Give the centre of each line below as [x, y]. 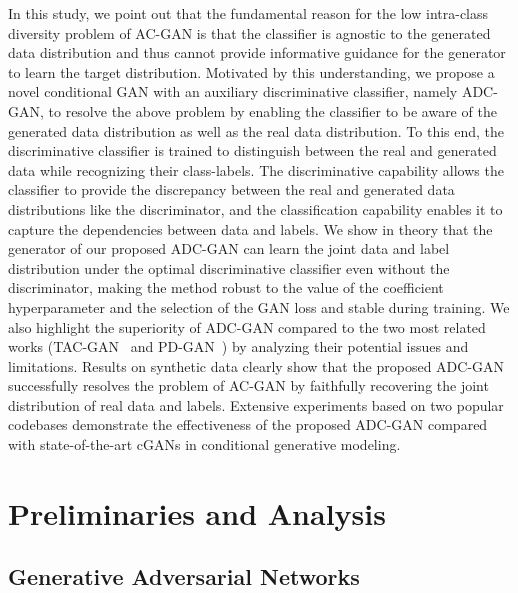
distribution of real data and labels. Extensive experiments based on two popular [256, 404]
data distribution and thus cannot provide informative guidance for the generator [257, 52]
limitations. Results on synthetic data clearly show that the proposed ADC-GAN [256, 365]
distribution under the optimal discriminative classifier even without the [229, 267]
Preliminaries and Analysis [197, 512]
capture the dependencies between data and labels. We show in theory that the [250, 228]
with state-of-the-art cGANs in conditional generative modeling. [204, 444]
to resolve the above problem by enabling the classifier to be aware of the [272, 110]
